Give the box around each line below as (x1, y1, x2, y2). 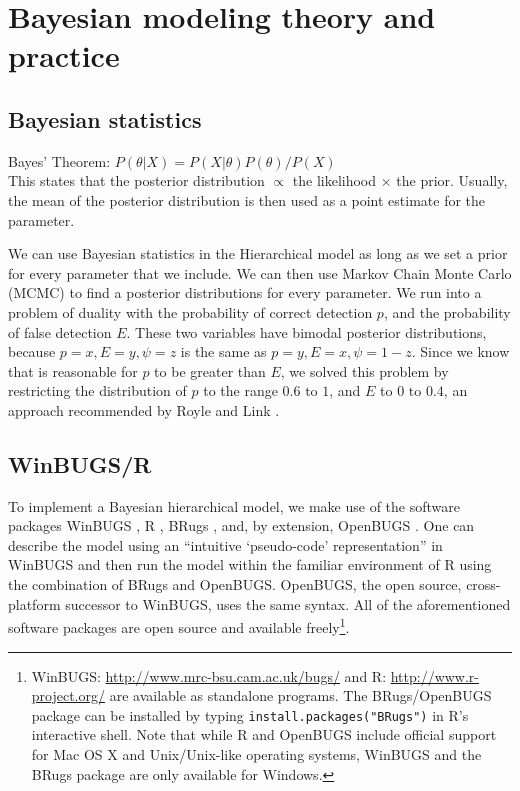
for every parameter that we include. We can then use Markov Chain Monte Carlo (8, 262, 512, 283)
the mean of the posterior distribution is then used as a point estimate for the (8, 189, 486, 210)
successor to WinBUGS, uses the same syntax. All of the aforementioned (65, 593, 511, 614)
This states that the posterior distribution (8, 170, 265, 191)
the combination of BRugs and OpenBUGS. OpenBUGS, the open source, (8, 574, 462, 595)
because (8, 341, 56, 362)
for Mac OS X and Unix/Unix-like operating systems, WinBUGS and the (31, 743, 482, 764)
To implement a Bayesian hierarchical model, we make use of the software (8, 495, 460, 516)
